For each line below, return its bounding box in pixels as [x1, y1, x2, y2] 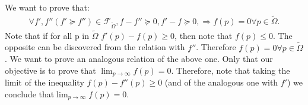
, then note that [174, 29, 233, 41]
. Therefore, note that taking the [171, 64, 290, 76]
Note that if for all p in [5, 29, 90, 41]
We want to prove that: [5, 1, 90, 13]
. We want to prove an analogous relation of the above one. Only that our [5, 52, 273, 65]
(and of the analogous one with [164, 76, 278, 88]
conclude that [5, 87, 55, 100]
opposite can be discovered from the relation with [5, 41, 185, 53]
